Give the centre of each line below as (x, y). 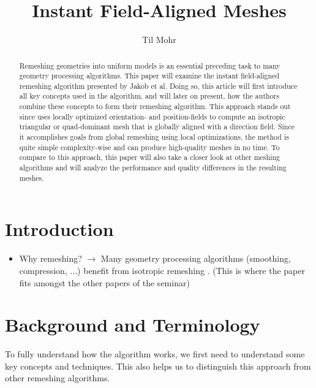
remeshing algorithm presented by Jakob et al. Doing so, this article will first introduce (158, 86)
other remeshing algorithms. (58, 378)
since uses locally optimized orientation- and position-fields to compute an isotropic (152, 116)
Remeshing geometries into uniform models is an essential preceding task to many (150, 65)
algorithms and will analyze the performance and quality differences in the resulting (153, 168)
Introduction (59, 229)
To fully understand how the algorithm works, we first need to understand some (155, 354)
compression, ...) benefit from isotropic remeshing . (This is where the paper (162, 270)
